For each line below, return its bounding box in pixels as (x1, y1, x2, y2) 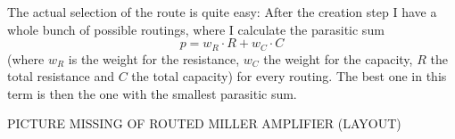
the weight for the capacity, (263, 49, 413, 68)
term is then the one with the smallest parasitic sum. (7, 84, 297, 102)
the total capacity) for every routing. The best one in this (131, 67, 447, 86)
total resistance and (7, 67, 114, 86)
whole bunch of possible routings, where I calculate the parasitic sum (7, 20, 385, 38)
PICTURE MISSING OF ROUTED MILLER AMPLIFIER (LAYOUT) (7, 114, 401, 133)
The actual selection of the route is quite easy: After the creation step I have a (7, 3, 437, 20)
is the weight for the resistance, (68, 49, 240, 68)
